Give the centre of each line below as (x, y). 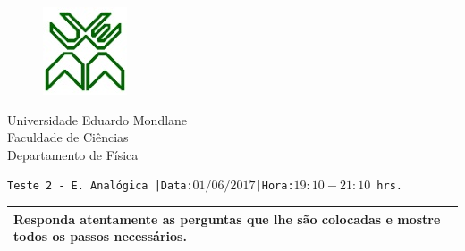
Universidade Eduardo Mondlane (97, 119)
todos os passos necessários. (100, 236)
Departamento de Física (73, 154)
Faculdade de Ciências (68, 137)
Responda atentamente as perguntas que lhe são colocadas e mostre (227, 218)
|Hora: (275, 186)
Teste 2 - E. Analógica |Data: (100, 186)
